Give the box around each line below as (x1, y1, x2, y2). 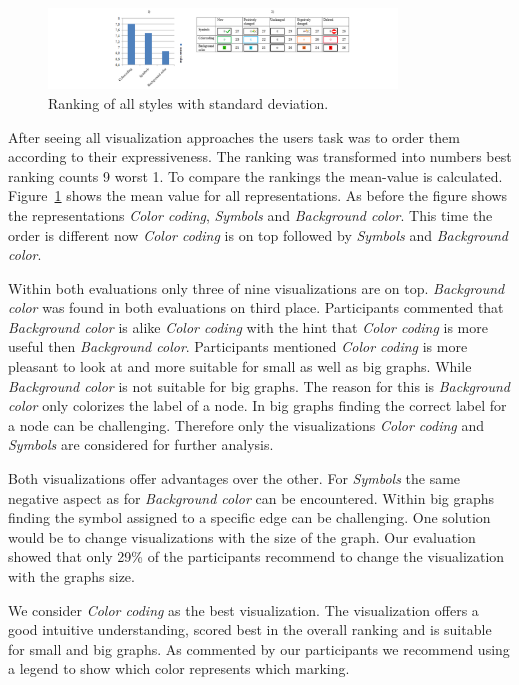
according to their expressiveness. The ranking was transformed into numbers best (8, 146, 512, 167)
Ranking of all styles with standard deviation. (48, 92, 329, 113)
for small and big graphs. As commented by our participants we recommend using (8, 638, 510, 659)
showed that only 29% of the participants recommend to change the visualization (8, 546, 505, 567)
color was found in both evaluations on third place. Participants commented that (8, 297, 504, 318)
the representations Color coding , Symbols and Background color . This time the (8, 204, 493, 225)
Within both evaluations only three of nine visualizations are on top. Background (8, 277, 505, 298)
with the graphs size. (8, 566, 135, 586)
